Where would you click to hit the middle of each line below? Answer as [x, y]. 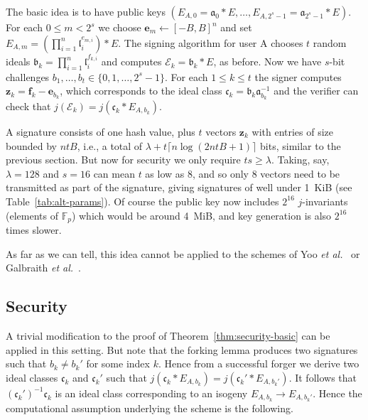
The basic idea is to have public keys [86, 11]
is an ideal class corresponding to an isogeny [151, 393]
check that [28, 106]
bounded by [31, 145]
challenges [28, 76]
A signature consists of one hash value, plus [101, 131]
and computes [131, 61]
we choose [120, 27]
